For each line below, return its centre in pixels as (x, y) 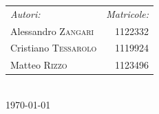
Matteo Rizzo (39, 65)
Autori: (25, 13)
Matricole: (128, 13)
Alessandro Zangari (52, 31)
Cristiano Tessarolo (54, 48)
